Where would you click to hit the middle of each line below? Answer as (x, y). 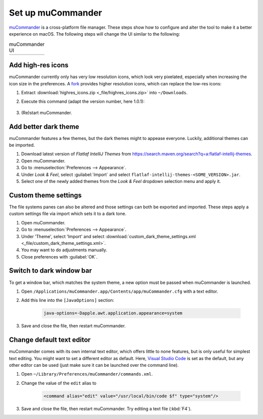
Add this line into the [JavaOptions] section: (68, 300)
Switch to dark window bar (50, 271)
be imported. (22, 145)
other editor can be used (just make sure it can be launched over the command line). (94, 365)
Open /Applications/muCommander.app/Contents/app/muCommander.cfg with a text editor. (120, 291)
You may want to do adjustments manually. (64, 250)
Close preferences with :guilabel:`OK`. (59, 257)
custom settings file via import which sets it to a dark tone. (68, 214)
